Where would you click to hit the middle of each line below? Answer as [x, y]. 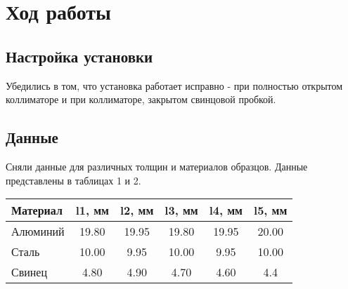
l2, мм [137, 210]
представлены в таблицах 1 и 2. [73, 180]
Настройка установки [79, 56]
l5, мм [271, 210]
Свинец [30, 272]
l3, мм [181, 210]
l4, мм [226, 210]
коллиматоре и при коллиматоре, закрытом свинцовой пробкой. [141, 99]
